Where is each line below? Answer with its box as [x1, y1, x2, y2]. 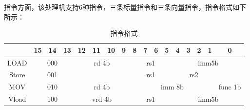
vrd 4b [92, 94, 112, 104]
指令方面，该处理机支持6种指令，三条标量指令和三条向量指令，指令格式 [4, 2, 232, 12]
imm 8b [161, 82, 184, 92]
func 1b [218, 82, 241, 92]
